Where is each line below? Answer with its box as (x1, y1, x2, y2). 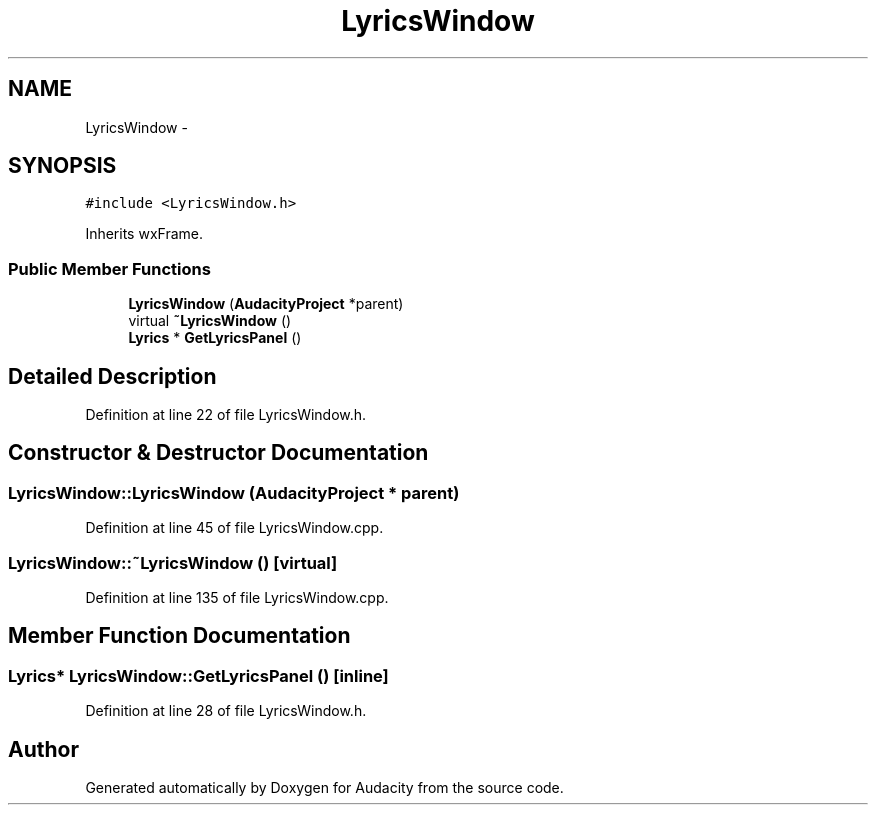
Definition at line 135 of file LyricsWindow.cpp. (85, 589, 389, 606)
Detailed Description (8, 363, 217, 389)
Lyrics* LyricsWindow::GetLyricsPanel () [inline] (8, 665, 389, 686)
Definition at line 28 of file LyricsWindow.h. (85, 702, 367, 720)
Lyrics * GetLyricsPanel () (128, 329, 302, 347)
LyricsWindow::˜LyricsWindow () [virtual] (8, 552, 338, 573)
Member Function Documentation (8, 623, 351, 649)
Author (8, 736, 79, 762)
